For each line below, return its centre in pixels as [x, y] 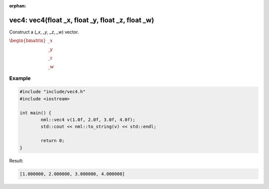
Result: [16, 161]
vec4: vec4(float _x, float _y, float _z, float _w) [82, 20]
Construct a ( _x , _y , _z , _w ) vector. [44, 32]
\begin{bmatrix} [28, 41]
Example [20, 78]
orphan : [18, 6]
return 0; [53, 141]
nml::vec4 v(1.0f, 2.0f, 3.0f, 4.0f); [88, 120]
